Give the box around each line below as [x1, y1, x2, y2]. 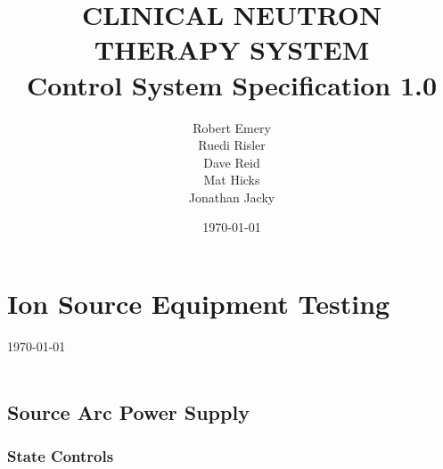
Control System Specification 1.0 [26, 66, 438, 103]
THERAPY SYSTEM [94, 31, 370, 68]
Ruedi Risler [198, 136, 266, 154]
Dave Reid [203, 152, 260, 171]
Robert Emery [193, 118, 271, 136]
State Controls [7, 444, 114, 466]
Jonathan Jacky [188, 187, 275, 206]
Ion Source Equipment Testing [7, 285, 390, 322]
